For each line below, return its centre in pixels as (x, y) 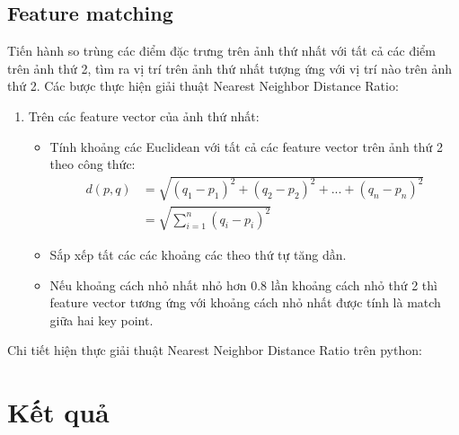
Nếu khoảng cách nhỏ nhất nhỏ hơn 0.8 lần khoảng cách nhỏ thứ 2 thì (243, 284)
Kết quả (58, 412)
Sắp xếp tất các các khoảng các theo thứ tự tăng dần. (198, 254)
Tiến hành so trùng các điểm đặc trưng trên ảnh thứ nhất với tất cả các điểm (221, 51)
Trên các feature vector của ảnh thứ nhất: (144, 115)
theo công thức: (93, 164)
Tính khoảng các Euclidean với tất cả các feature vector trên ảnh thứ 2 (247, 146)
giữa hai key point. (102, 320)
